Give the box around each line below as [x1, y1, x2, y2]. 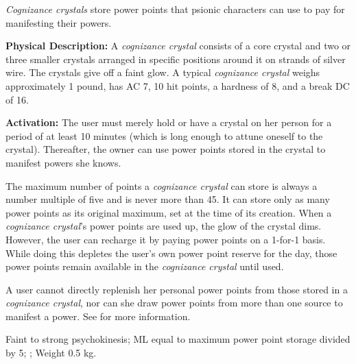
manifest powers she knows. [5, 155, 121, 169]
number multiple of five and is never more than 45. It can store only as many [5, 192, 330, 206]
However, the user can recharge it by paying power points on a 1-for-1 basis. [5, 232, 326, 246]
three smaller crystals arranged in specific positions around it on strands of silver [5, 51, 346, 66]
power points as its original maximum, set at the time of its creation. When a [5, 205, 332, 219]
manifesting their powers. [5, 15, 112, 29]
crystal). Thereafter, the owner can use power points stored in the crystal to [5, 142, 326, 156]
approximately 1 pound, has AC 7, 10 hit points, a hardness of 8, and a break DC [5, 78, 350, 93]
